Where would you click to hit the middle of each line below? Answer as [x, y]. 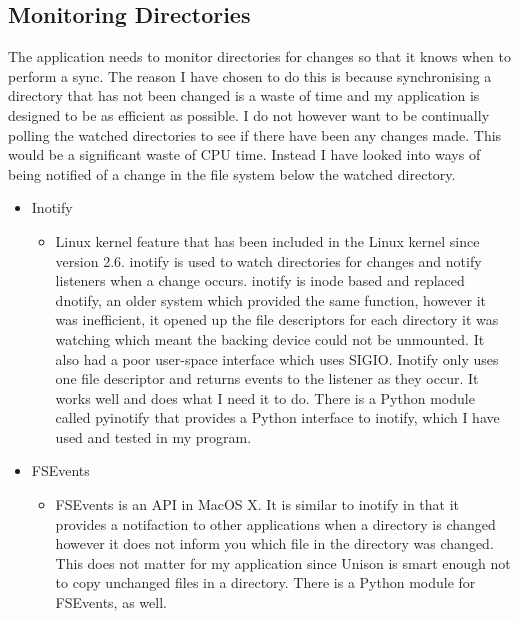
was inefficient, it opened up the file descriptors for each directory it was [277, 319]
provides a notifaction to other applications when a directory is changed [275, 523]
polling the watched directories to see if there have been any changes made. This [255, 134]
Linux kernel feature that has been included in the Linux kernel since [267, 240]
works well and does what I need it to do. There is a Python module [265, 397]
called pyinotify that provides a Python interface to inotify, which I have [277, 417]
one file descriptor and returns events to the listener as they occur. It [267, 378]
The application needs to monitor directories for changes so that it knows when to [259, 56]
